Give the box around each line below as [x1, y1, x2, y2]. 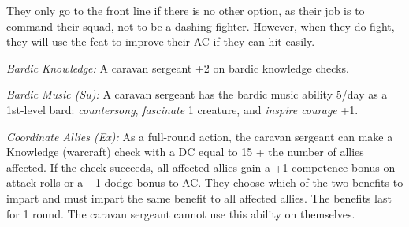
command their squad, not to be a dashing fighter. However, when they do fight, [6, 17, 395, 34]
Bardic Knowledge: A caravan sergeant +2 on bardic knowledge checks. [6, 59, 349, 76]
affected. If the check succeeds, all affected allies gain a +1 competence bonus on [6, 158, 396, 175]
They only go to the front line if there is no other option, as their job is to [6, 2, 365, 18]
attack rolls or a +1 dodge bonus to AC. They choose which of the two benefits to [6, 174, 403, 191]
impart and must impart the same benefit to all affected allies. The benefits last [6, 189, 392, 206]
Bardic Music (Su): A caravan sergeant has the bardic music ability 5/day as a [6, 86, 388, 102]
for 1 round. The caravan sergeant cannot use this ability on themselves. [6, 205, 355, 221]
